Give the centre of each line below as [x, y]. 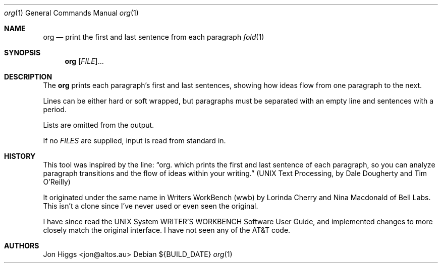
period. [55, 109]
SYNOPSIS [22, 53]
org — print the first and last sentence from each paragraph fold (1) [154, 37]
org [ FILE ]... [84, 61]
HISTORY [20, 156]
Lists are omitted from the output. [99, 125]
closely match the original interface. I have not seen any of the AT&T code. [167, 230]
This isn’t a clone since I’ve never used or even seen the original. [151, 206]
